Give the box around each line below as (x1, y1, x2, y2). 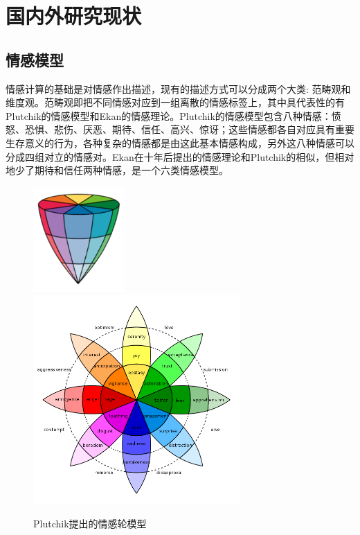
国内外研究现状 (6, 1, 142, 30)
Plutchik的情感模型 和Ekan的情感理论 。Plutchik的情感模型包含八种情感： (6, 108, 332, 123)
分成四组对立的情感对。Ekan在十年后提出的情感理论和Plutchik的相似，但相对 (6, 149, 354, 164)
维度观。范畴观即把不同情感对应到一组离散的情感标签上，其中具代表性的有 (6, 95, 345, 109)
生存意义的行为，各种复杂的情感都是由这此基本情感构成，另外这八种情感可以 (6, 135, 354, 150)
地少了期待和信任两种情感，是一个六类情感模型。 (6, 163, 228, 177)
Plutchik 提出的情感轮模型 (33, 516, 147, 531)
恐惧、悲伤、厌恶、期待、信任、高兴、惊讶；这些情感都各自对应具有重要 (24, 122, 354, 137)
